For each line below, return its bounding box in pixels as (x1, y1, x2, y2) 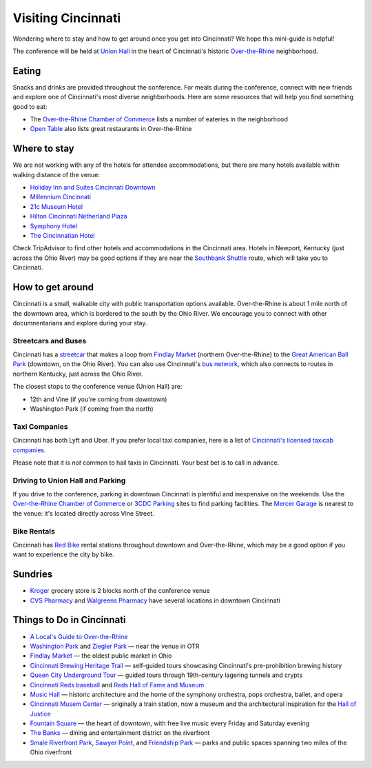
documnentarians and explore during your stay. (12, 319, 147, 327)
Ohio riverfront (30, 748, 72, 756)
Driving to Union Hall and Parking (12, 476, 126, 485)
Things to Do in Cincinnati (12, 614, 127, 626)
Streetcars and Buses (12, 336, 87, 345)
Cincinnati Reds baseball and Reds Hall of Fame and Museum (30, 680, 205, 689)
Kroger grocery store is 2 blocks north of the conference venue (30, 587, 210, 595)
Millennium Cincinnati (30, 193, 92, 201)
